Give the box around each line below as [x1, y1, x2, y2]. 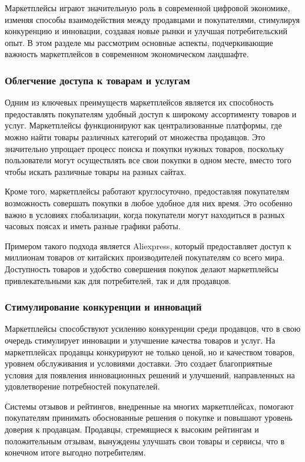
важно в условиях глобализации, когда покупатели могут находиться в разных [5, 208, 285, 220]
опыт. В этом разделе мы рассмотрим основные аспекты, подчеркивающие [5, 36, 273, 48]
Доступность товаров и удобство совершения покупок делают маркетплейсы [5, 262, 279, 275]
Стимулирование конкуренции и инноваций [5, 299, 202, 314]
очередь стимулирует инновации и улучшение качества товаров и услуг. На [5, 334, 276, 346]
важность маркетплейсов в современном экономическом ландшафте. [5, 48, 249, 60]
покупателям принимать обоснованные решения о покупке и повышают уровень [5, 411, 293, 424]
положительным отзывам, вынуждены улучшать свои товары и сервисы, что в [5, 434, 285, 447]
